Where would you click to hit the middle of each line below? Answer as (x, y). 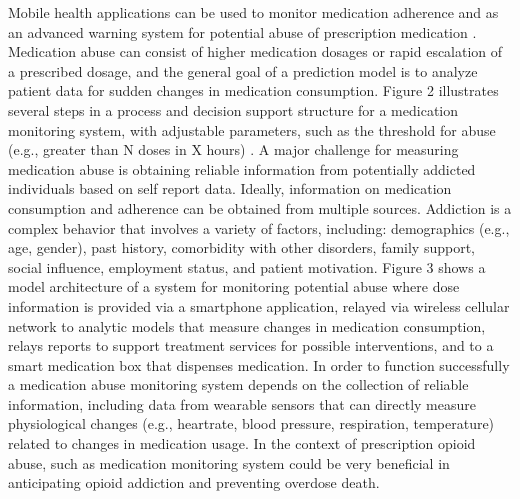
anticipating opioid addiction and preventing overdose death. (194, 482)
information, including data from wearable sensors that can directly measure (242, 403)
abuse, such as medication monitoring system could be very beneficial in (229, 462)
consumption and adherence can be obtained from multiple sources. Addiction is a (260, 207)
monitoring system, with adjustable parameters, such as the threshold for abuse (252, 129)
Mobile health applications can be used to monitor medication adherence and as (253, 12)
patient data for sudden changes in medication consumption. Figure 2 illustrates (253, 90)
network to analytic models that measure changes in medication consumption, (247, 325)
